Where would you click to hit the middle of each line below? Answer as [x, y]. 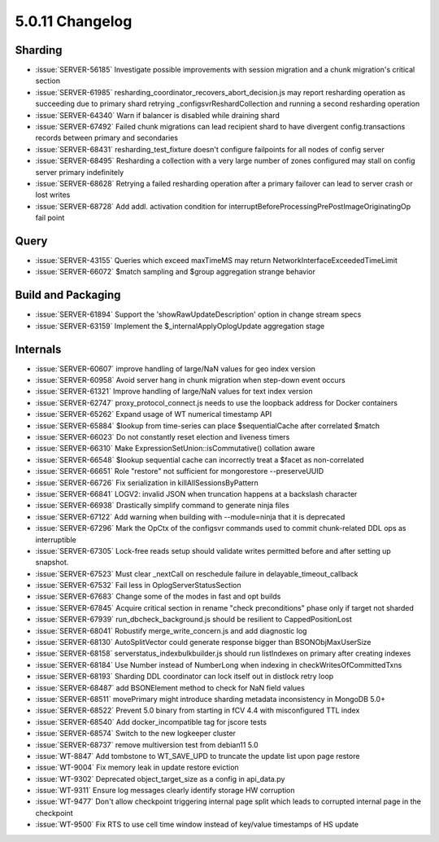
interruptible [56, 539]
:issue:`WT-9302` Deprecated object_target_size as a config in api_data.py [160, 778]
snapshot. [52, 563]
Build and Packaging [68, 295]
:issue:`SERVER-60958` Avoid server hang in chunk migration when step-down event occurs [190, 380]
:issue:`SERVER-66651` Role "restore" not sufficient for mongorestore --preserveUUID [180, 471]
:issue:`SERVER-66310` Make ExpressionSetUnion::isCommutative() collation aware [175, 449]
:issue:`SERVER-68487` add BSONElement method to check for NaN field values [170, 687]
